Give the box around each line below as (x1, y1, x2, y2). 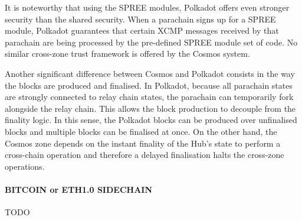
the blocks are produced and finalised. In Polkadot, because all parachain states (5, 79, 293, 91)
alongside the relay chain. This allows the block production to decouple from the (5, 102, 296, 114)
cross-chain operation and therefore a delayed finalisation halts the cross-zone (5, 148, 284, 161)
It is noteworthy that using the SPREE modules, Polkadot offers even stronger (5, 1, 290, 13)
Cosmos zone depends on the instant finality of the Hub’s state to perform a (5, 137, 281, 149)
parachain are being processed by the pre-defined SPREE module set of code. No (5, 35, 298, 48)
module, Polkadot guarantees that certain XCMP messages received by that (5, 24, 279, 37)
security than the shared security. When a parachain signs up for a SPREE (5, 12, 276, 25)
